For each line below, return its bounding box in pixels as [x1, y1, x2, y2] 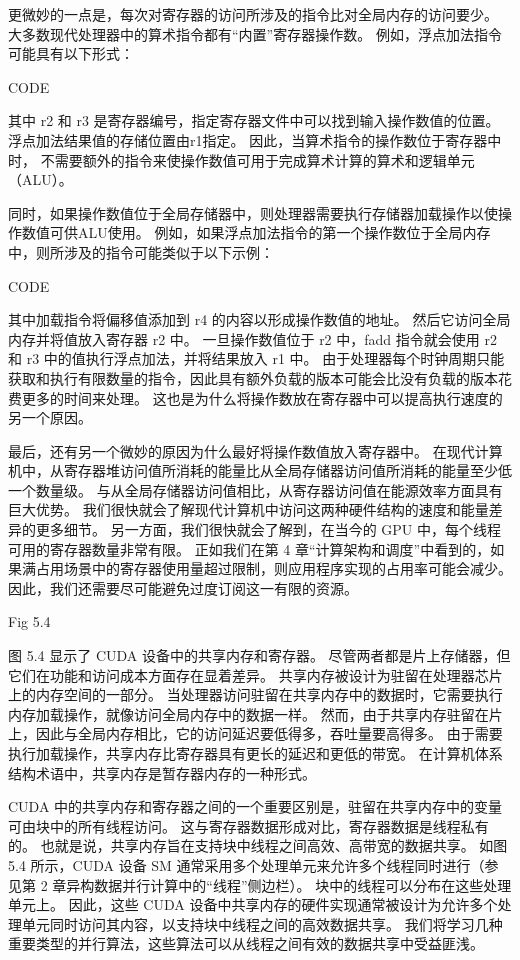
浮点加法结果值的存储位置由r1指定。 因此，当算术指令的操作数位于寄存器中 [8, 129, 502, 150]
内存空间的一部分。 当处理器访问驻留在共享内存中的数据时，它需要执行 [35, 684, 503, 705]
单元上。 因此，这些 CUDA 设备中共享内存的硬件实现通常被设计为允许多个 [8, 894, 498, 915]
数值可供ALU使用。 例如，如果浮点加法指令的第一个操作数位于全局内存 [21, 222, 491, 243]
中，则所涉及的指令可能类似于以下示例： [8, 241, 274, 262]
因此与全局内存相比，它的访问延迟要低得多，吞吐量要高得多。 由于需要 [35, 723, 503, 744]
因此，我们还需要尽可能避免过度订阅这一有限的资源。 [8, 577, 358, 598]
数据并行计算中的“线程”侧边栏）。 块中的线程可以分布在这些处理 [94, 874, 512, 895]
